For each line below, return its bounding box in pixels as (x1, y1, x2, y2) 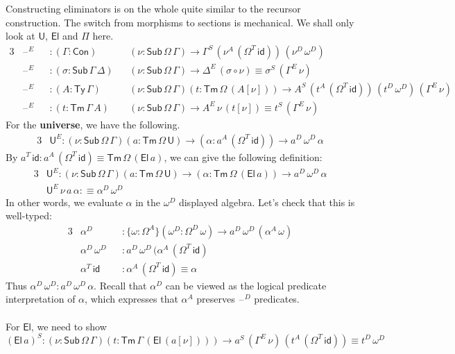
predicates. (254, 292, 300, 306)
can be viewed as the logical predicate (165, 278, 327, 292)
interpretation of (6, 292, 76, 306)
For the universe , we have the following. (6, 117, 180, 131)
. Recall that (94, 278, 147, 292)
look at (6, 28, 35, 43)
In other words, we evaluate (6, 194, 123, 209)
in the (135, 194, 160, 209)
